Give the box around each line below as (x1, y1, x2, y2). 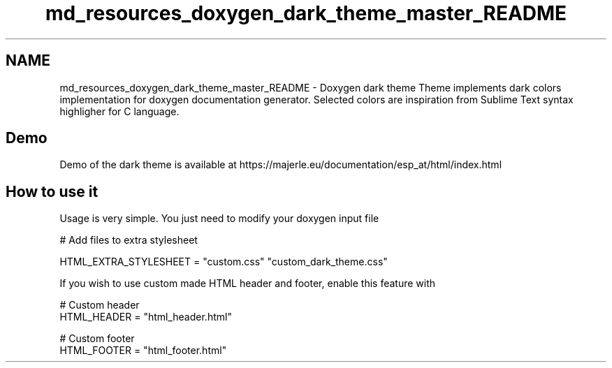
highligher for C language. (59, 105, 180, 117)
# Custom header (59, 299, 140, 311)
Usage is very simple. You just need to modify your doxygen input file (59, 212, 379, 225)
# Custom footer (59, 332, 135, 345)
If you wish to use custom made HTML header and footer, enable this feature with (59, 277, 436, 290)
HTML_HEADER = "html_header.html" (59, 311, 232, 323)
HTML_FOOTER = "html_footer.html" (59, 344, 227, 357)
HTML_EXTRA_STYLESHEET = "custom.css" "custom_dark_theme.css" (59, 256, 388, 268)
